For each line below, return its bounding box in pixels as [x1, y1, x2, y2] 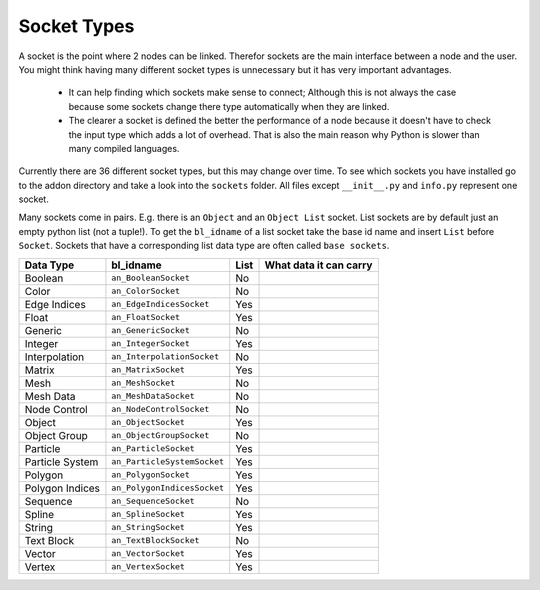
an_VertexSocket [111, 561, 185, 572]
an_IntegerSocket [111, 338, 190, 349]
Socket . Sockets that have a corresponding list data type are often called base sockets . [18, 240, 390, 252]
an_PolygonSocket [111, 470, 190, 480]
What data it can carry [264, 258, 373, 272]
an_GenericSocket [111, 325, 190, 336]
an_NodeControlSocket [111, 404, 210, 415]
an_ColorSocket [111, 286, 180, 297]
